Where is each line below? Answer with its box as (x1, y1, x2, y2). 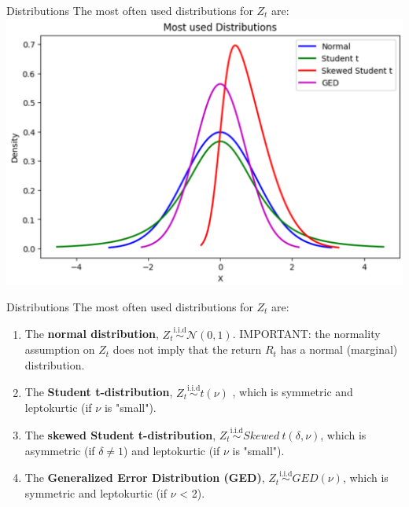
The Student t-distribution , (24, 384, 173, 400)
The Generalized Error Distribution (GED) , (24, 469, 265, 486)
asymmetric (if (24, 442, 95, 458)
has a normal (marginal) (280, 341, 398, 358)
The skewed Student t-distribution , (24, 427, 216, 443)
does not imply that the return (112, 341, 262, 358)
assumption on (24, 341, 95, 358)
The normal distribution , (24, 325, 159, 342)
